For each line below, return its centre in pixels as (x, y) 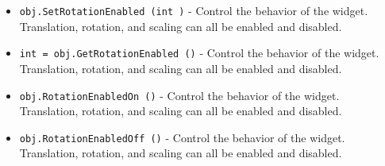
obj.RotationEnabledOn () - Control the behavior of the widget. (179, 95)
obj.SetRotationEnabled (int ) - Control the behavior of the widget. (194, 10)
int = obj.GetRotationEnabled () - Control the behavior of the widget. (199, 53)
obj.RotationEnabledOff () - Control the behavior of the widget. (182, 137)
